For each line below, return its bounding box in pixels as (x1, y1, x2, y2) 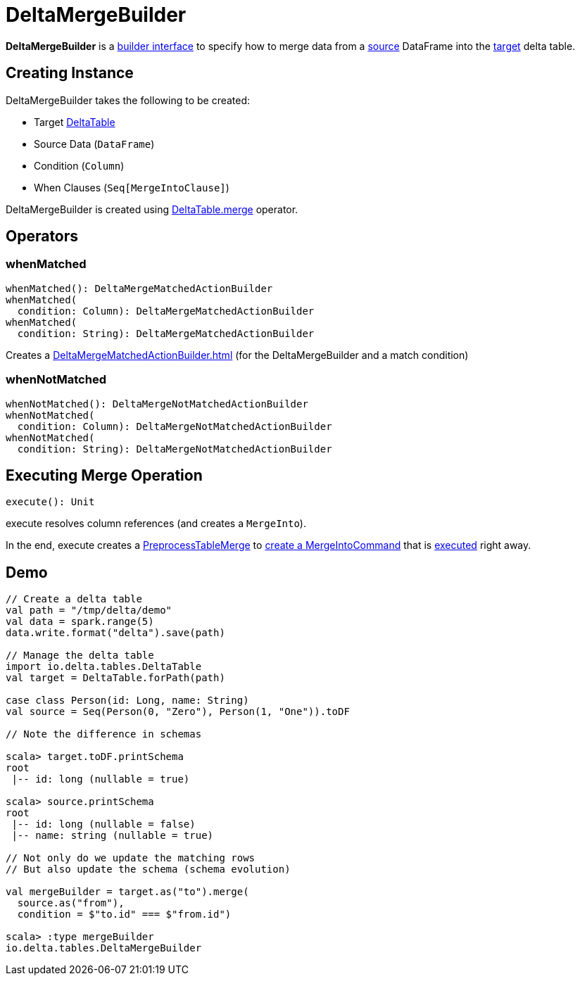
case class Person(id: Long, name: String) (6, 695, 249, 707)
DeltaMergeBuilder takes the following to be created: (6, 94, 251, 106)
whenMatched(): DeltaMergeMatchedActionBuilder (6, 282, 273, 294)
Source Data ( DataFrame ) (34, 137, 155, 150)
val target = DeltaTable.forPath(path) (6, 672, 225, 684)
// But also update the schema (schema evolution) (6, 863, 291, 875)
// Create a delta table (6, 593, 142, 605)
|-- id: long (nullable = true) (11, 773, 190, 785)
